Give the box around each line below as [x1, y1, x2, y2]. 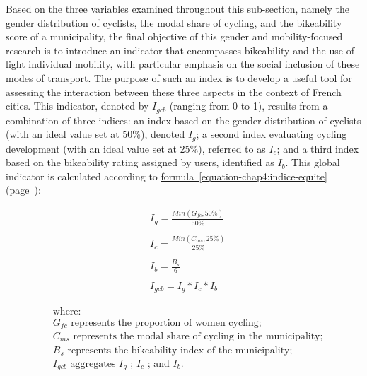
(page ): [6, 182, 41, 197]
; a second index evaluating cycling [196, 127, 347, 141]
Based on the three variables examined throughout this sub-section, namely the [6, 1, 350, 16]
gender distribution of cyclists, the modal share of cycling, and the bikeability [6, 15, 342, 30]
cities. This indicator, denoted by [6, 98, 149, 113]
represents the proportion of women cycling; [71, 317, 262, 328]
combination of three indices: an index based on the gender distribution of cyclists [6, 112, 361, 127]
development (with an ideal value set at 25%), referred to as [6, 141, 266, 155]
